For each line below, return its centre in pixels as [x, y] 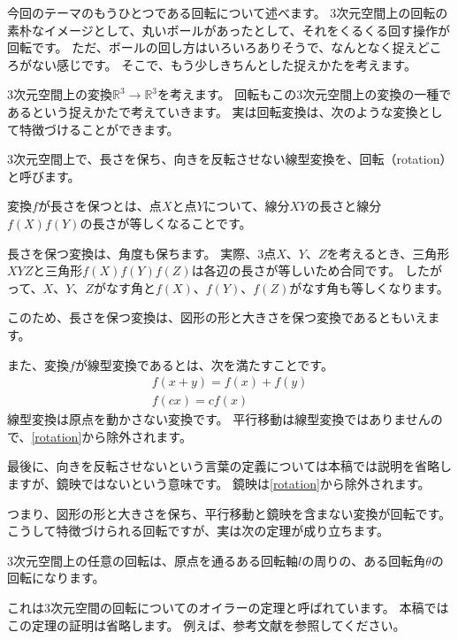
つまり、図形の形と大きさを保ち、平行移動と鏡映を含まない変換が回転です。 [229, 513]
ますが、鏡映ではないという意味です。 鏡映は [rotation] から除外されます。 [219, 483]
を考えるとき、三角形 [388, 253]
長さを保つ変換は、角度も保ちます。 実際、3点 [142, 253]
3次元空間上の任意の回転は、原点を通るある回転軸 [153, 560]
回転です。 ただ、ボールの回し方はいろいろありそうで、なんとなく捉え [212, 47]
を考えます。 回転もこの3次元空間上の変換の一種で [305, 94]
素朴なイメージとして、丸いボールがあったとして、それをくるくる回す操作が [229, 30]
